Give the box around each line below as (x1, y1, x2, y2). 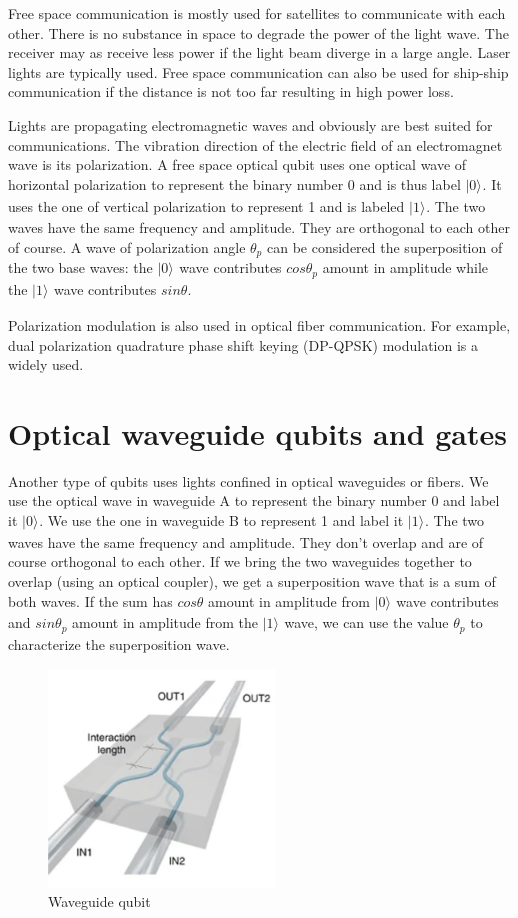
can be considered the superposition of (266, 236, 503, 257)
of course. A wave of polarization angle (8, 236, 246, 257)
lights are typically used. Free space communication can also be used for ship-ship (8, 61, 509, 82)
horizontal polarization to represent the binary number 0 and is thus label (8, 173, 461, 194)
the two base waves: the (8, 257, 153, 278)
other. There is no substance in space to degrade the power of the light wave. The (8, 22, 509, 43)
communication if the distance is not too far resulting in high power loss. (8, 81, 454, 102)
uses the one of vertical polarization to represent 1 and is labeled (8, 195, 405, 216)
